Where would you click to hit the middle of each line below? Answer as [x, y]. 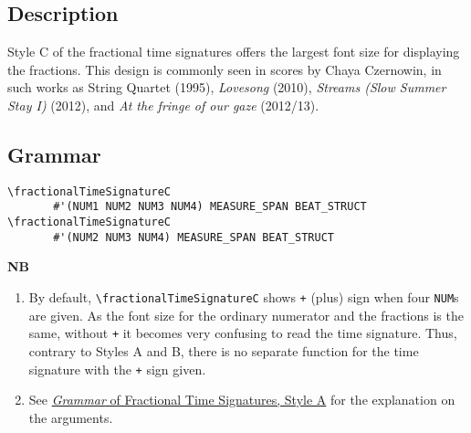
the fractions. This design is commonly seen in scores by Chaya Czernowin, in [225, 69]
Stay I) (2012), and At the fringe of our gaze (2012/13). [163, 105]
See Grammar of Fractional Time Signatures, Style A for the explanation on [242, 400]
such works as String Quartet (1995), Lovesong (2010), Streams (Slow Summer [227, 87]
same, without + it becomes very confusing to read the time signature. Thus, [243, 333]
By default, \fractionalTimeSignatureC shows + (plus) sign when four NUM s [244, 297]
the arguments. [71, 417]
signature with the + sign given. [117, 369]
